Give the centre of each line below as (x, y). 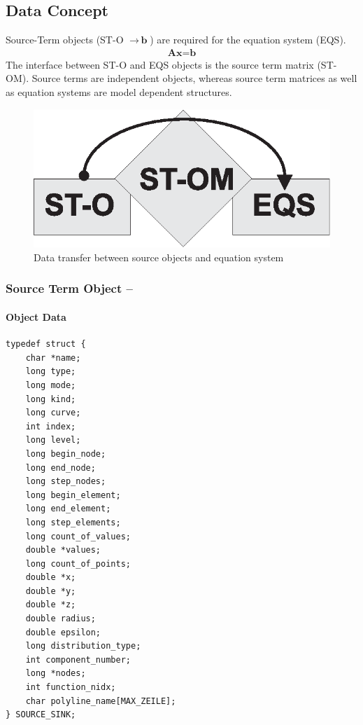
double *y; (51, 591)
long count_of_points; (78, 564)
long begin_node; (66, 454)
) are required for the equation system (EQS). (248, 40)
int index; (51, 426)
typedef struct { (46, 344)
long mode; (51, 385)
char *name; (53, 358)
